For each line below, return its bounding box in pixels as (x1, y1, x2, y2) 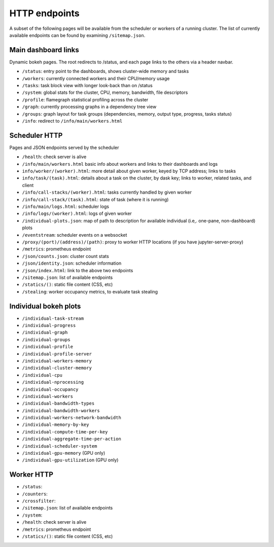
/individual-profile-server (22, 351, 92, 357)
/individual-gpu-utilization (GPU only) (22, 457, 119, 463)
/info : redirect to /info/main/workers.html (22, 118, 123, 124)
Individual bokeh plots (9, 302, 81, 310)
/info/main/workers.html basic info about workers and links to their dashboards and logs (22, 161, 218, 167)
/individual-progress (22, 322, 76, 328)
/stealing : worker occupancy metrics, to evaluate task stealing (22, 288, 158, 295)
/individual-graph (22, 330, 68, 336)
